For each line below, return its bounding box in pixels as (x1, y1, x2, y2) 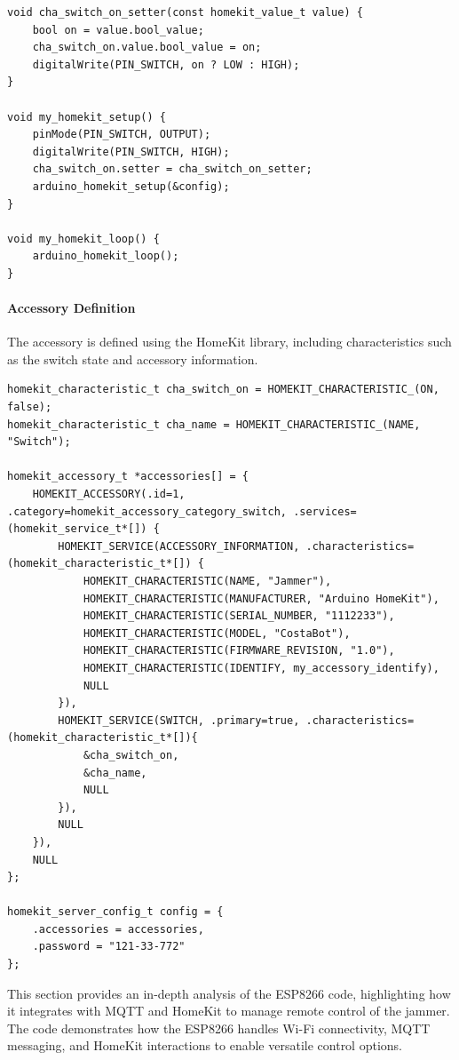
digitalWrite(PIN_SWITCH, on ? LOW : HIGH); (32, 58, 300, 71)
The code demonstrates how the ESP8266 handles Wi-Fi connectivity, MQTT (7, 1018, 431, 1037)
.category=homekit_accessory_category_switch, (7, 505, 287, 518)
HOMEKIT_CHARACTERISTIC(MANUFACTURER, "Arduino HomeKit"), (83, 592, 439, 605)
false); (7, 401, 52, 414)
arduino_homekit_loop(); (32, 250, 179, 263)
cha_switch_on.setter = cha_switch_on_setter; (32, 163, 313, 176)
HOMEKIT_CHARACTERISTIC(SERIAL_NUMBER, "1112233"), (83, 610, 395, 623)
